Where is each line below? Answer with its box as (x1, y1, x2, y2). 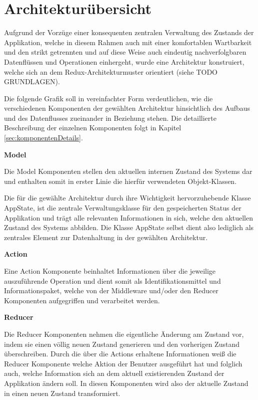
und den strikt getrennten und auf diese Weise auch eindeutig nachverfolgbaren (4, 47, 246, 57)
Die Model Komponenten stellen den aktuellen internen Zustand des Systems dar (4, 166, 252, 176)
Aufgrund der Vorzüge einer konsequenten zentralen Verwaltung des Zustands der (4, 27, 254, 38)
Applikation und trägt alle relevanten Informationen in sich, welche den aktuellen (4, 212, 253, 223)
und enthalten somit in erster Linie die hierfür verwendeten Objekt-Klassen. (4, 175, 237, 186)
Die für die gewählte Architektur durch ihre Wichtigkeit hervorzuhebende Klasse (4, 192, 251, 203)
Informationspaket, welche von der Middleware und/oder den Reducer (4, 285, 218, 296)
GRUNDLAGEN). (4, 76, 60, 87)
